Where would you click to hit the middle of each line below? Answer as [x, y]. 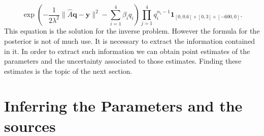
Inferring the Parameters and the [123, 106]
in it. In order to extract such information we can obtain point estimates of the [127, 51]
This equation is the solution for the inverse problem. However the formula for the [132, 31]
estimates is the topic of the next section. [68, 71]
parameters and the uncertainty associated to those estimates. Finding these [123, 61]
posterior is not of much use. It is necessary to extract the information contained [130, 40]
